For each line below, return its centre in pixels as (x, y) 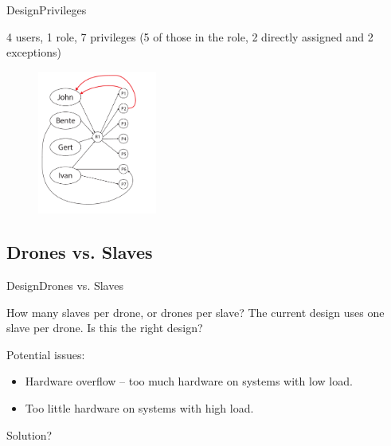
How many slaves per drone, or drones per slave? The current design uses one (195, 312)
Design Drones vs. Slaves (65, 286)
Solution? (29, 434)
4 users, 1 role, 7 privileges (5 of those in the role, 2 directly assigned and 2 (190, 36)
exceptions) (34, 52)
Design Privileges (47, 10)
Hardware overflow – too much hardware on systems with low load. (189, 381)
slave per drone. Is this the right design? (105, 328)
